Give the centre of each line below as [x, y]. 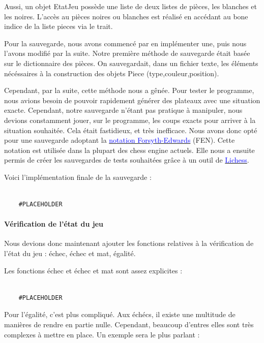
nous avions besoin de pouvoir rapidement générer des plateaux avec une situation [132, 100]
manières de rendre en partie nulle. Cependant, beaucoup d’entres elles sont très [129, 324]
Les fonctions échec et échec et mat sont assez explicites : [93, 270]
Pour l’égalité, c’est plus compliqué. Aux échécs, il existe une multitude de [120, 314]
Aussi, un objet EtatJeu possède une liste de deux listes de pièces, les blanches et [130, 6]
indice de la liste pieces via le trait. [58, 26]
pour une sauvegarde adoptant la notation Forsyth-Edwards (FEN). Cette [120, 140]
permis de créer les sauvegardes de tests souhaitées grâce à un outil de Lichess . [127, 160]
